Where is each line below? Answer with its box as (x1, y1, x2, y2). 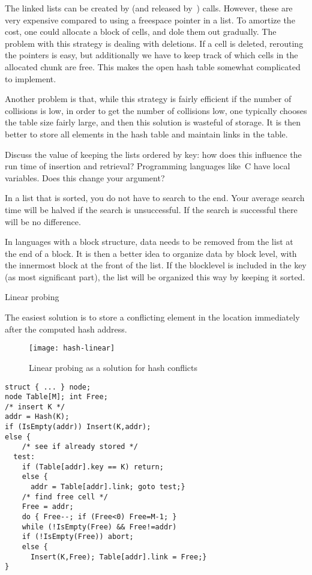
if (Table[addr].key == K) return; (22, 462, 164, 471)
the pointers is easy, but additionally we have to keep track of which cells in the (5, 49, 298, 61)
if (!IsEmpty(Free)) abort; (22, 532, 134, 541)
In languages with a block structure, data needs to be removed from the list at (5, 235, 293, 248)
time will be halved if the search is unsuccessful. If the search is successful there (5, 203, 298, 215)
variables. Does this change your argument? (5, 171, 165, 184)
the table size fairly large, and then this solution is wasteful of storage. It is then (5, 116, 301, 128)
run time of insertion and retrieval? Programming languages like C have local (5, 160, 290, 172)
